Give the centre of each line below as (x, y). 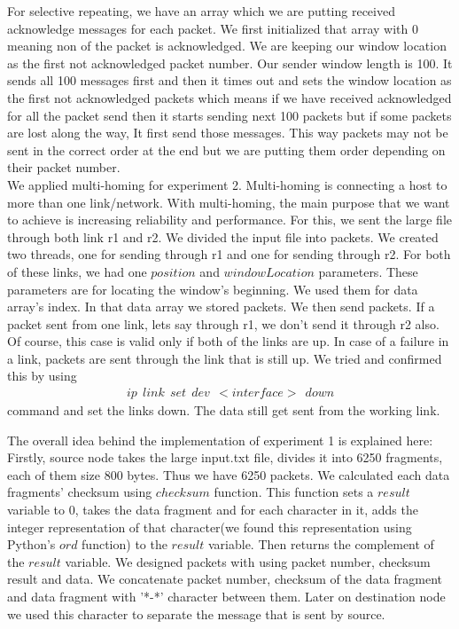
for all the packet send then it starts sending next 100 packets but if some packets (229, 115)
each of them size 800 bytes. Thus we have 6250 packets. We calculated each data (229, 474)
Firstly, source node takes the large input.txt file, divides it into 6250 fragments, (225, 457)
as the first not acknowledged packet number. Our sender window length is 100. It (230, 63)
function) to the (124, 544)
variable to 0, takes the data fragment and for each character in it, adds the (213, 510)
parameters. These (368, 271)
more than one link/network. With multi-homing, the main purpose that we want (229, 202)
